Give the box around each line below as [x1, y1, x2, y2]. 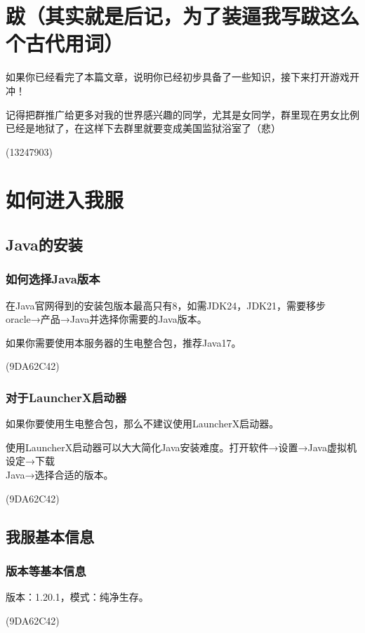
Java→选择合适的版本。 [6, 467, 114, 482]
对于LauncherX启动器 [6, 388, 127, 406]
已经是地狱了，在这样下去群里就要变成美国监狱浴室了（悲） [6, 121, 281, 135]
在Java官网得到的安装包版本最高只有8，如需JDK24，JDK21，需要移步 [6, 298, 326, 312]
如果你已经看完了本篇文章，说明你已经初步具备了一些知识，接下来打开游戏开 [6, 69, 359, 84]
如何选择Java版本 [6, 270, 100, 288]
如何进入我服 [6, 185, 124, 214]
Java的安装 [6, 234, 83, 255]
